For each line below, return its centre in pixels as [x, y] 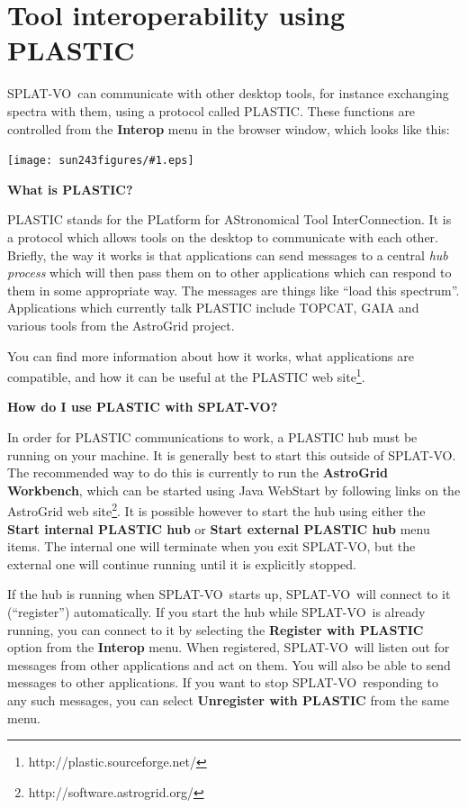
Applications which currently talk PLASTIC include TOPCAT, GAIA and [213, 308]
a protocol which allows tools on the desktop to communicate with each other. [223, 236]
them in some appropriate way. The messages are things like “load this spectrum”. [234, 290]
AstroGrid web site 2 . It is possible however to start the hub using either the [216, 509]
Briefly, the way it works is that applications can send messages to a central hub [228, 254]
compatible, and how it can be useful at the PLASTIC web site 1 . [186, 375]
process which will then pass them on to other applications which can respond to [229, 272]
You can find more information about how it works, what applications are [211, 355]
